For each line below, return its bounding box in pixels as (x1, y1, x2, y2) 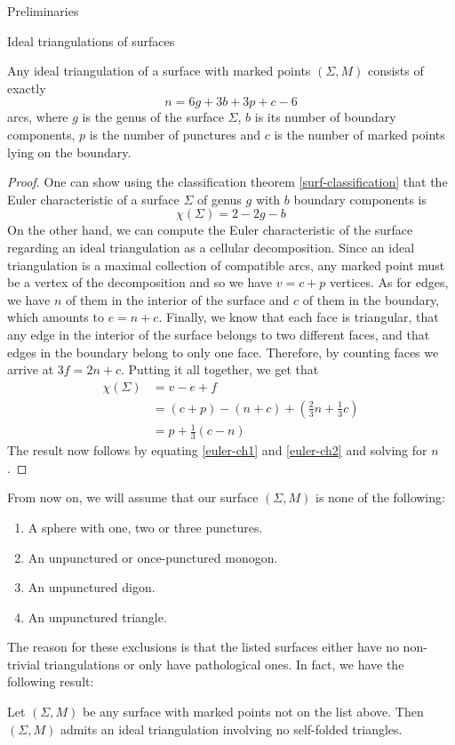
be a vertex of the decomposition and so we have (7, 273, 273, 292)
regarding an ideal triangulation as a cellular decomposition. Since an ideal (7, 237, 415, 256)
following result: (7, 672, 94, 691)
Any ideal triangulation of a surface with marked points (7, 61, 311, 80)
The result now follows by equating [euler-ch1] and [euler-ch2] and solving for (7, 441, 427, 460)
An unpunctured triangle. (28, 607, 167, 626)
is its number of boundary (254, 108, 396, 126)
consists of (367, 61, 424, 80)
